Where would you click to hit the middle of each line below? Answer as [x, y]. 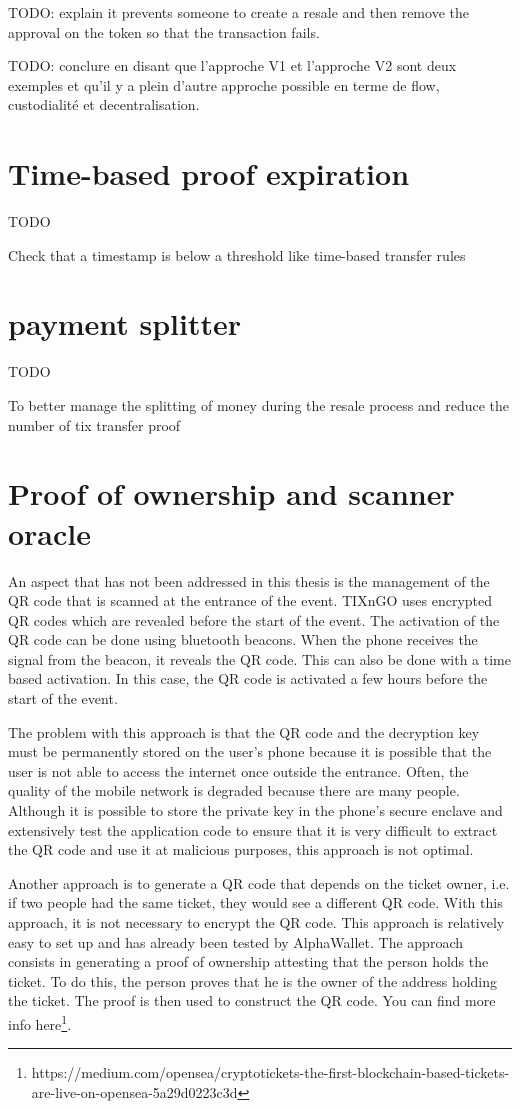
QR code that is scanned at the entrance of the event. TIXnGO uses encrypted [250, 600]
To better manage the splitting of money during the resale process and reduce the [258, 405]
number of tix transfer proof [94, 424]
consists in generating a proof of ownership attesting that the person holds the [248, 961]
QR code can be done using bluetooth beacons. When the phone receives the [243, 639]
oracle [50, 532]
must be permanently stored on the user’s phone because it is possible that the [250, 751]
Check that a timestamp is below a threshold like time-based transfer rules [237, 254]
